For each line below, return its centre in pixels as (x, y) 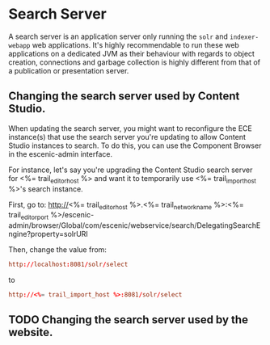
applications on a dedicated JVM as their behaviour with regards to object (131, 53)
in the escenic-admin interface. (61, 154)
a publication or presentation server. (69, 70)
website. (31, 332)
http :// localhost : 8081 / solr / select (68, 265)
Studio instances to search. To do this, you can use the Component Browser (135, 145)
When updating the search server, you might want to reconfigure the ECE (130, 128)
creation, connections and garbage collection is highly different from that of (135, 62)
